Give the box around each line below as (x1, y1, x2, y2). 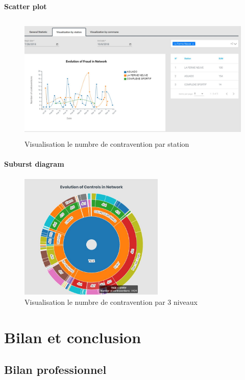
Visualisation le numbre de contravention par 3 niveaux (24, 296, 198, 307)
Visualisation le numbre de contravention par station (24, 139, 189, 149)
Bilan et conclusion (4, 326, 141, 347)
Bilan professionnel (4, 362, 107, 377)
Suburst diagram (4, 159, 64, 169)
